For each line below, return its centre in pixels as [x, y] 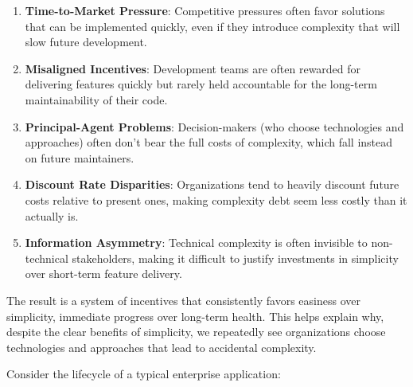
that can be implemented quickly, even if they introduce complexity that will [212, 26]
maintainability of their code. [96, 99]
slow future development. [86, 42]
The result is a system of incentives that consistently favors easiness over [183, 300]
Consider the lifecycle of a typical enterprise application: [144, 374]
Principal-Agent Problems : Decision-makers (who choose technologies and [214, 126]
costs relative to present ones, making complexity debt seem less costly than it [216, 199]
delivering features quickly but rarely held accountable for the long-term [201, 84]
